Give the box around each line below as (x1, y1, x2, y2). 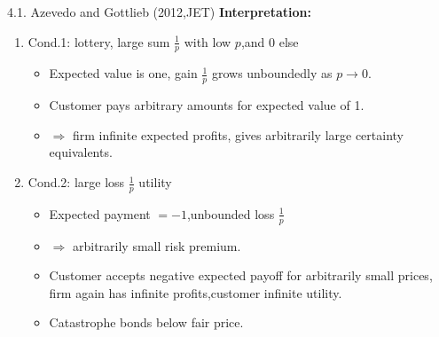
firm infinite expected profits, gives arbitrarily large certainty (72, 125, 404, 144)
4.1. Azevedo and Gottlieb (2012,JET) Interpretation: (7, 3, 312, 20)
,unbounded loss (186, 204, 275, 223)
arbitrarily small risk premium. (72, 236, 241, 255)
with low (184, 32, 231, 51)
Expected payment (49, 204, 151, 223)
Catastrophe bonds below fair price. (49, 313, 244, 332)
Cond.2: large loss (27, 173, 125, 192)
